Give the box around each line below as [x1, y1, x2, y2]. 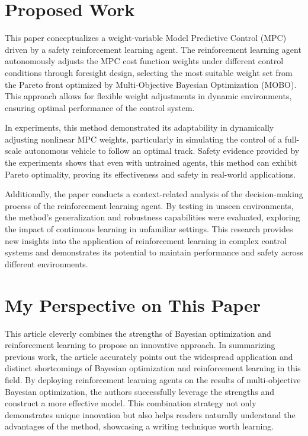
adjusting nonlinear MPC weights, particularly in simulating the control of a [5, 132, 283, 145]
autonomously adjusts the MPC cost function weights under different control [5, 55, 284, 67]
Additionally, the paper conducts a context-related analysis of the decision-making [5, 188, 303, 200]
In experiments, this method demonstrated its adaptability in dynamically [5, 121, 274, 134]
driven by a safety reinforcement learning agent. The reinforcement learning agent [5, 43, 301, 55]
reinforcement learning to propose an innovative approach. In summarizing [5, 339, 275, 351]
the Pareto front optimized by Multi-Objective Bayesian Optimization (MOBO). [5, 78, 297, 90]
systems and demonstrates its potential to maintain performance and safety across [5, 246, 303, 258]
